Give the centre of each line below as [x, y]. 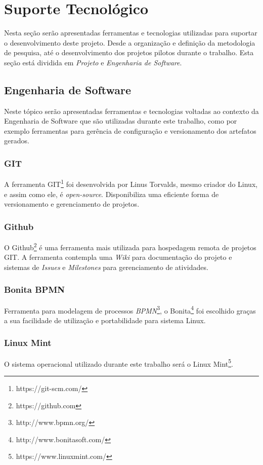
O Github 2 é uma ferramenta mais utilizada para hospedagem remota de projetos [130, 246]
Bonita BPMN [35, 289]
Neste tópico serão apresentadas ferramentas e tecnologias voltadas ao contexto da [131, 111]
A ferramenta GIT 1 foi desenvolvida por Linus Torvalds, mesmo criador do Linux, [131, 183]
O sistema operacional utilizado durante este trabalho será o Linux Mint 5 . [119, 363]
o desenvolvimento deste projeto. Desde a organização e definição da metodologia [130, 42]
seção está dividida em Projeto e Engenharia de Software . [93, 62]
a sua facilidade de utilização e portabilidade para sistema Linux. [105, 320]
